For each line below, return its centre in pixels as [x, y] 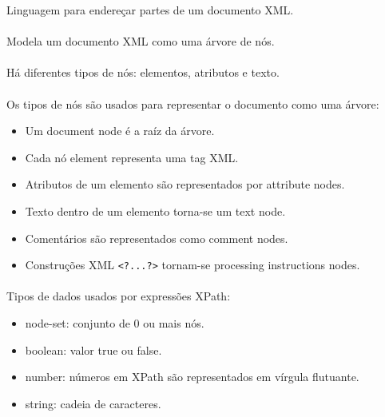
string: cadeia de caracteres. [93, 403]
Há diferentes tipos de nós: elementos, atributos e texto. [143, 72]
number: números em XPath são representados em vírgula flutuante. [192, 377]
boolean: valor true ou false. [93, 349]
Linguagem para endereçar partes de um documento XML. [150, 10]
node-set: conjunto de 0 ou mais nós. [115, 322]
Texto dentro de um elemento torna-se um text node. [155, 210]
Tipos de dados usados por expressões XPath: [119, 296]
